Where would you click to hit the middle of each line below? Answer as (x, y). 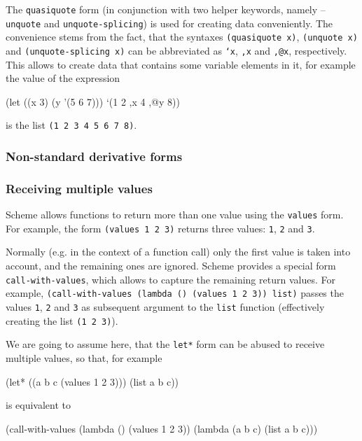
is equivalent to (39, 405)
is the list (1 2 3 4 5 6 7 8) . (71, 125)
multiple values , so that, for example (84, 357)
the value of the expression (63, 78)
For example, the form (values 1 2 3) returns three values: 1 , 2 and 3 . (160, 228)
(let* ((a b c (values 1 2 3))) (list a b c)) (92, 381)
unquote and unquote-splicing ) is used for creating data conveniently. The (169, 23)
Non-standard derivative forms (94, 156)
